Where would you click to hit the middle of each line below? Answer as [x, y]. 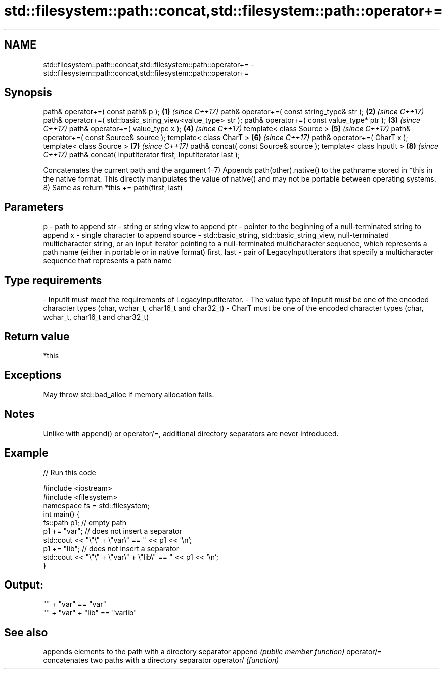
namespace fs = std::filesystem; [96, 505]
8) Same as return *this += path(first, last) [113, 188]
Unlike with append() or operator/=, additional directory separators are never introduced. [191, 433]
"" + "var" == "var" [75, 604]
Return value [37, 336]
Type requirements [53, 280]
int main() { [61, 514]
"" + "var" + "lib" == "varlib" [90, 613]
